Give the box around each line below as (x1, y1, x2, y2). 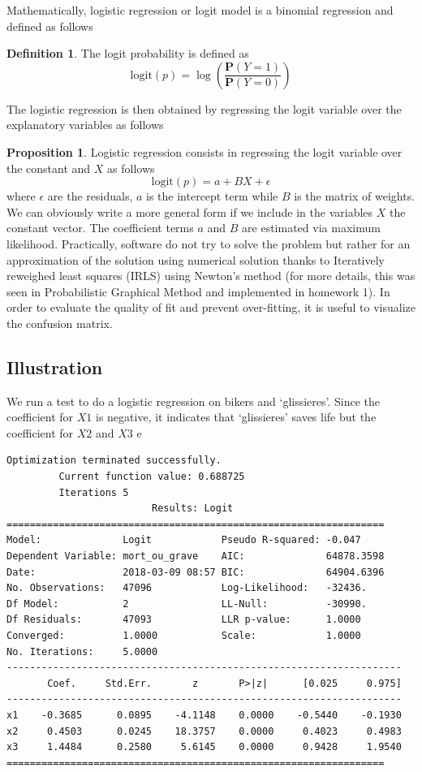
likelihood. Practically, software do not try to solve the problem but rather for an (6, 235, 411, 252)
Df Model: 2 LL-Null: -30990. (6, 597, 367, 610)
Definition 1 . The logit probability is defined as (6, 45, 249, 62)
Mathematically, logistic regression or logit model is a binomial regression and (6, 2, 394, 18)
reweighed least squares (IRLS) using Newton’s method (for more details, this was (6, 267, 416, 284)
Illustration (6, 354, 103, 379)
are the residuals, (47, 188, 133, 205)
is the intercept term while (146, 188, 278, 205)
